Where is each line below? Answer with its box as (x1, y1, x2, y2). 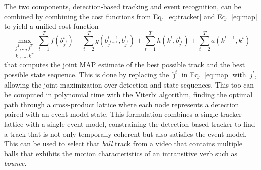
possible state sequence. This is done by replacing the (4, 69, 169, 79)
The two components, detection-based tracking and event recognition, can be (4, 1, 241, 11)
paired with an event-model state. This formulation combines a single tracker (4, 109, 242, 119)
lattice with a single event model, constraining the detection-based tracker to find (4, 118, 255, 129)
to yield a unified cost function (4, 21, 99, 31)
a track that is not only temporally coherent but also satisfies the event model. (4, 128, 247, 139)
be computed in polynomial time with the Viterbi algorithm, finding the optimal (4, 89, 253, 100)
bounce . (4, 158, 27, 168)
